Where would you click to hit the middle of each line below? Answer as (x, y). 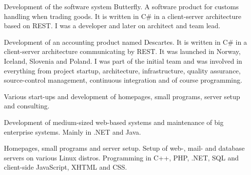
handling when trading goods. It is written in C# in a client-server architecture (123, 16)
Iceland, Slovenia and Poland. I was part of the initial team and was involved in (123, 61)
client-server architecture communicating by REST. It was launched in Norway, (122, 51)
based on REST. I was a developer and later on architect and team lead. (112, 26)
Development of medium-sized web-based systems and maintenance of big (114, 122)
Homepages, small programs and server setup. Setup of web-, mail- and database (125, 148)
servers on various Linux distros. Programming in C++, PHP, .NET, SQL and (121, 157)
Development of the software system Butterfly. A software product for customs (121, 6)
